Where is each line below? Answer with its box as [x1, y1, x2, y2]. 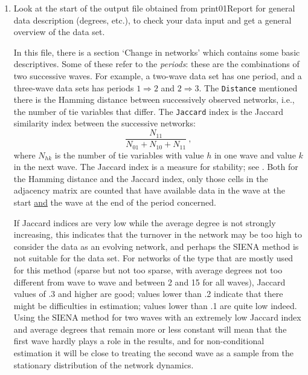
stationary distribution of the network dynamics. [13, 358, 194, 371]
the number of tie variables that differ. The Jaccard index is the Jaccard [13, 105, 283, 117]
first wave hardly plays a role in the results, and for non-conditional [13, 334, 265, 347]
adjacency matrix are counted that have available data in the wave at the [13, 184, 286, 197]
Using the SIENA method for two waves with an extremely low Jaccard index [13, 311, 301, 324]
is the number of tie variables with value [54, 148, 204, 161]
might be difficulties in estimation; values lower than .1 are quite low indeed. [13, 299, 297, 311]
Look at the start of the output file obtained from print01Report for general [13, 2, 295, 14]
